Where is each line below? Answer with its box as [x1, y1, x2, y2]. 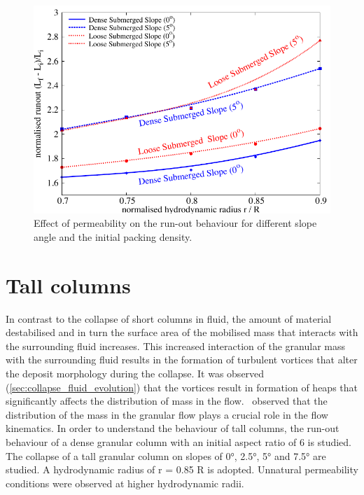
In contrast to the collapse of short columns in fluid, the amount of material [6, 311, 332, 326]
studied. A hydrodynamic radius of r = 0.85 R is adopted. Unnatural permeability [6, 462, 358, 477]
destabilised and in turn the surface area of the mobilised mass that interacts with [6, 325, 358, 340]
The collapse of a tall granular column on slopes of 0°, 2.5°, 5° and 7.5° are [6, 448, 326, 463]
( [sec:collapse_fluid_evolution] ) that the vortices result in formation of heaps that [6, 379, 358, 394]
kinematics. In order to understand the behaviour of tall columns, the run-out [6, 421, 339, 435]
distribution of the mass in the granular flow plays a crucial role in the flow [6, 407, 328, 421]
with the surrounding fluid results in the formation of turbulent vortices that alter [6, 352, 358, 367]
